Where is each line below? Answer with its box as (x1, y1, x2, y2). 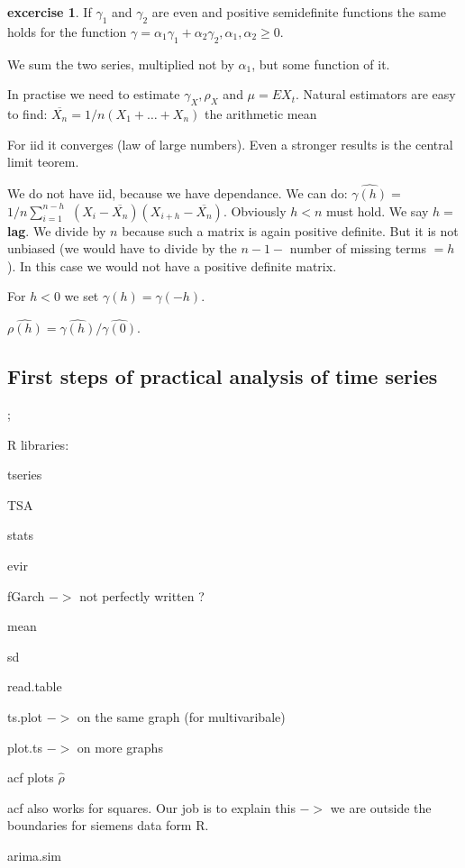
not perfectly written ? (79, 586, 205, 605)
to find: (7, 104, 48, 123)
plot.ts (7, 737, 42, 756)
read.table (7, 677, 62, 696)
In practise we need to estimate (7, 85, 180, 104)
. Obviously (223, 201, 287, 220)
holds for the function (7, 22, 127, 41)
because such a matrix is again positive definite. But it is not (122, 221, 459, 240)
